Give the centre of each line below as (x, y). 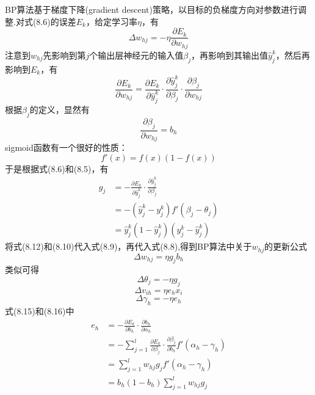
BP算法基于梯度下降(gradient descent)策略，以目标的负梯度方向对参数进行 (152, 9)
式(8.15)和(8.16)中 (40, 311)
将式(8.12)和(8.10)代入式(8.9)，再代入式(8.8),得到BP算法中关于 (129, 246)
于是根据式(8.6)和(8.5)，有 (57, 168)
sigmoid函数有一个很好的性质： (66, 147)
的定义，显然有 (60, 109)
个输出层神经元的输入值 (136, 55)
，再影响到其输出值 (230, 55)
